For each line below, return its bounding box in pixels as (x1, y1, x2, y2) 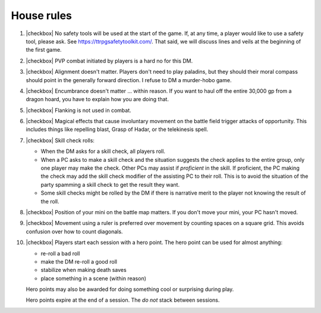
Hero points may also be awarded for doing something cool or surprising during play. (26, 286, 234, 293)
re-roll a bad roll (40, 250, 80, 257)
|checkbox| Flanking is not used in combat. (26, 107, 132, 114)
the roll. (40, 198, 59, 205)
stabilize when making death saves (40, 267, 127, 274)
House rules (11, 9, 73, 22)
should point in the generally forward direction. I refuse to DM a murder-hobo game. (26, 76, 232, 83)
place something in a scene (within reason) (40, 274, 147, 282)
